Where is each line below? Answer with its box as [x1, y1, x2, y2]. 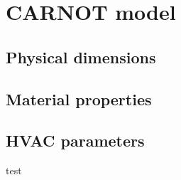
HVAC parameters [6, 129, 145, 152]
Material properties [6, 88, 152, 110]
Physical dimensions [6, 46, 156, 68]
